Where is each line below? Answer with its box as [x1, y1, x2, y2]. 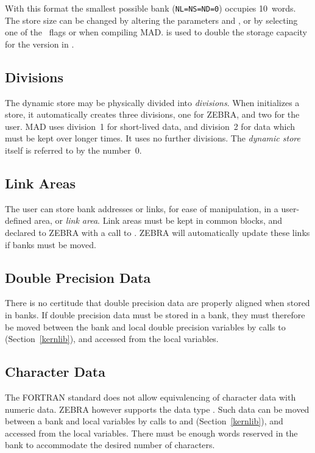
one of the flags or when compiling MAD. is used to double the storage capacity [5, 26, 308, 38]
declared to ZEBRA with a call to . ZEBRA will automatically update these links [5, 226, 310, 238]
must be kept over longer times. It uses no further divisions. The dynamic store [5, 132, 300, 144]
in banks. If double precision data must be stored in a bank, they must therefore [5, 308, 305, 321]
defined [5, 214, 32, 227]
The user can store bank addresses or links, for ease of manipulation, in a [5, 202, 278, 215]
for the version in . [5, 37, 74, 50]
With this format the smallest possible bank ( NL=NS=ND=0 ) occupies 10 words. [5, 2, 296, 14]
